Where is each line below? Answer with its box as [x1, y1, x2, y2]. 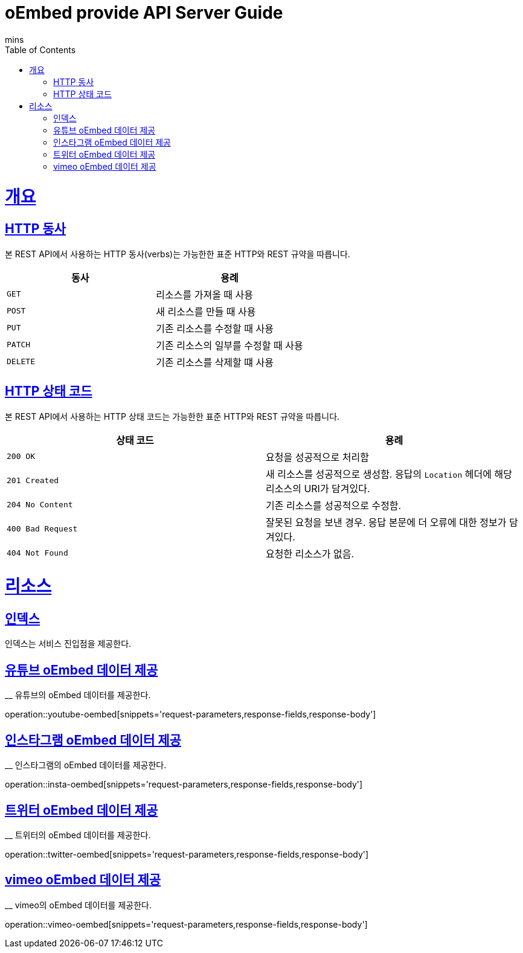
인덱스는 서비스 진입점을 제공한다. [5, 638, 132, 649]
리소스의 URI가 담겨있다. [266, 482, 370, 495]
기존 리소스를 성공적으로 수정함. [266, 499, 402, 512]
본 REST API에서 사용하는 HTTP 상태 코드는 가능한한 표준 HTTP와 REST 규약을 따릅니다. [5, 411, 340, 422]
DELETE [7, 357, 35, 367]
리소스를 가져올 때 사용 [156, 288, 254, 301]
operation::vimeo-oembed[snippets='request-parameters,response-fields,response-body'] [5, 919, 368, 929]
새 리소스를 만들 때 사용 [156, 305, 256, 318]
